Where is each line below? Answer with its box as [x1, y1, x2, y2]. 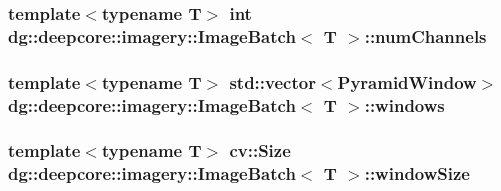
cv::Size [229, 138, 291, 163]
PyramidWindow [337, 69, 477, 94]
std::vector [229, 69, 316, 94]
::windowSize [364, 161, 470, 186]
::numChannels [364, 23, 487, 48]
